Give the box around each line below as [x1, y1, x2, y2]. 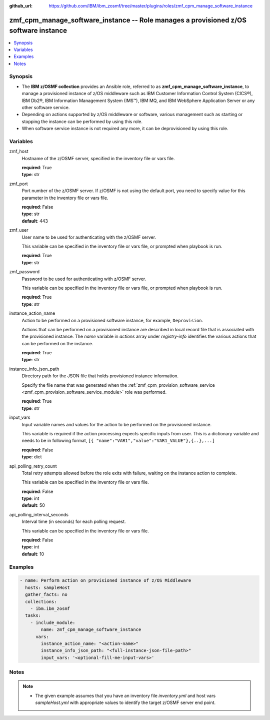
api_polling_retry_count [9, 463, 57, 469]
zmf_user [9, 227, 28, 233]
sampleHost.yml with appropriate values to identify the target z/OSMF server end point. [35, 699, 216, 705]
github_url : [9, 3, 32, 9]
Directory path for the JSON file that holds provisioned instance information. [21, 373, 179, 379]
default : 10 [21, 551, 44, 557]
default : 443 [21, 218, 48, 224]
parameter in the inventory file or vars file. [21, 195, 108, 201]
